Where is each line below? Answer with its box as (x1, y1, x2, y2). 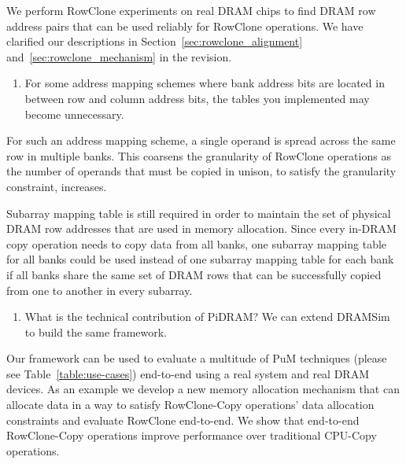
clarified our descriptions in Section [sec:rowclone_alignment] (6, 33, 303, 50)
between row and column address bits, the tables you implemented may (24, 90, 370, 106)
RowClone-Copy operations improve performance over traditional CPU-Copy (6, 427, 377, 444)
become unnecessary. (24, 105, 124, 122)
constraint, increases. (6, 178, 107, 194)
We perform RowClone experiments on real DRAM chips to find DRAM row (6, 2, 376, 18)
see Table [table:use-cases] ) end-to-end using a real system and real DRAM (6, 365, 370, 381)
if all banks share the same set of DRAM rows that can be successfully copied (6, 266, 382, 282)
